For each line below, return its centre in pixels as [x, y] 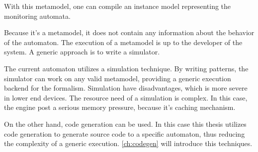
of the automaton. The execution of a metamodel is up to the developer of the [123, 42]
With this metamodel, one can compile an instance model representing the [118, 6]
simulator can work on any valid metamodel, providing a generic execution [118, 78]
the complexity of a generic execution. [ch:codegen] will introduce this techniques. [128, 143]
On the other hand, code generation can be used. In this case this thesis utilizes [125, 124]
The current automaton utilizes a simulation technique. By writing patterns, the [126, 68]
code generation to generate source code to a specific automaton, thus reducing [125, 133]
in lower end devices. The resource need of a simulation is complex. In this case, [126, 97]
